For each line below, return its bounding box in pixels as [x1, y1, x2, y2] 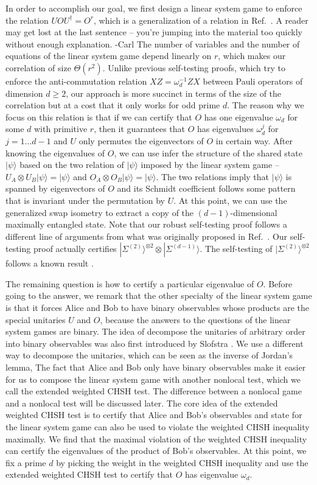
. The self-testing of [200, 242, 273, 255]
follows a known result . [5, 257, 94, 270]
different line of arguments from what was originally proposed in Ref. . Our [5, 229, 288, 242]
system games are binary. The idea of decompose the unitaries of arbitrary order [5, 325, 305, 338]
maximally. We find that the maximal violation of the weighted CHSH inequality [5, 432, 307, 445]
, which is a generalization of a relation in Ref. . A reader [94, 13, 308, 26]
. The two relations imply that [156, 170, 270, 183]
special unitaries [5, 313, 66, 326]
